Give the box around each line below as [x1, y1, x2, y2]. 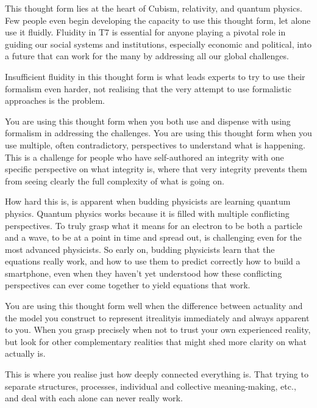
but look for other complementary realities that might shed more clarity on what [5, 335, 307, 348]
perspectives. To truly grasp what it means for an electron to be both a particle [5, 219, 302, 231]
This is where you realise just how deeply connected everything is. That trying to [5, 368, 308, 381]
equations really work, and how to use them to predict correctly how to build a [5, 255, 301, 268]
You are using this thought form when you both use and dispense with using [5, 114, 291, 127]
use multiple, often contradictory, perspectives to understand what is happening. [5, 138, 305, 151]
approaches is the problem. [5, 94, 105, 107]
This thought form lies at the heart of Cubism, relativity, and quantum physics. [5, 2, 302, 14]
